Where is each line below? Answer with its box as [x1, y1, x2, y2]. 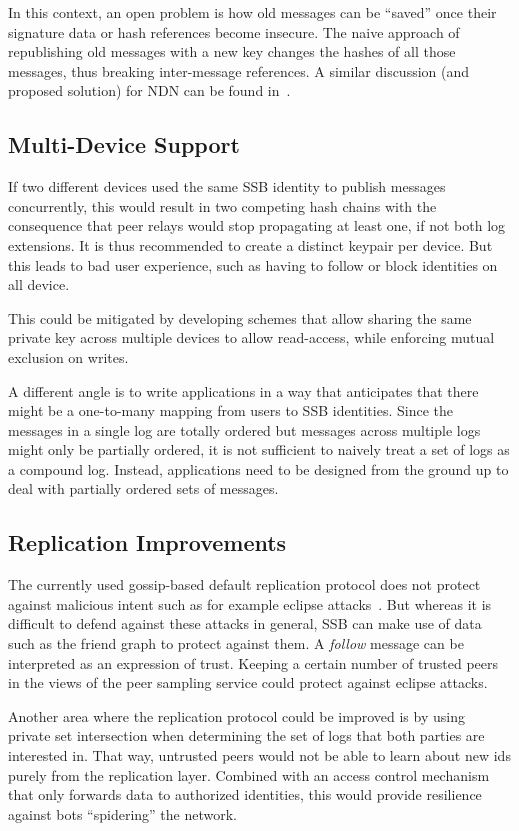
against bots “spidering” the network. [8, 803, 237, 824]
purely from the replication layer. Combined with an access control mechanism [8, 764, 490, 785]
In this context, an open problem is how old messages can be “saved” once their [8, 2, 497, 22]
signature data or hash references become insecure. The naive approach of [8, 21, 460, 42]
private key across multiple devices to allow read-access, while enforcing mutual [8, 327, 495, 348]
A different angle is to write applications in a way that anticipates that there [8, 380, 479, 401]
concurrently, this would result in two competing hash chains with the [8, 195, 437, 216]
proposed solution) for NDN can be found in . [8, 80, 291, 101]
